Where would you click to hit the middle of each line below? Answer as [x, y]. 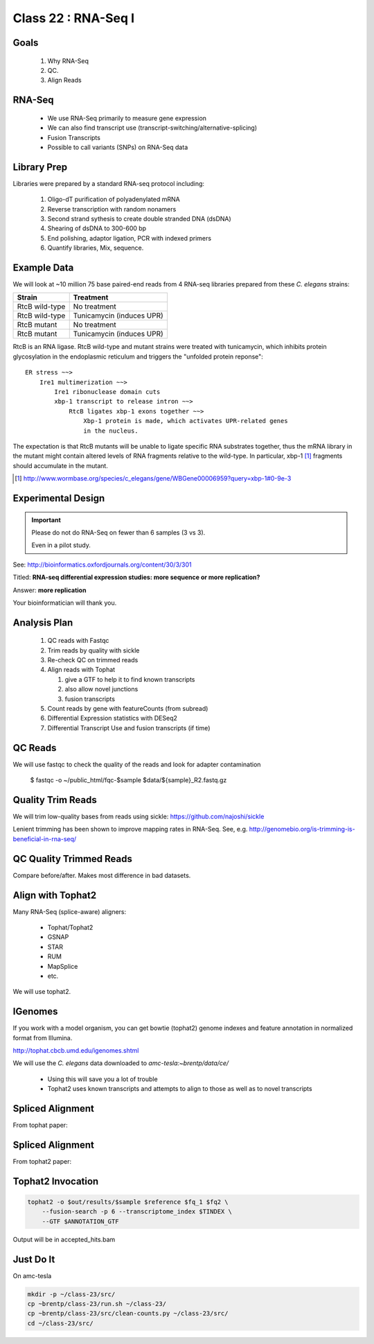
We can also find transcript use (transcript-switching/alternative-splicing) [152, 128]
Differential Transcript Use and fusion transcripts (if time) [129, 727]
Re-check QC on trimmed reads [93, 660]
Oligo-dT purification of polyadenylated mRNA [114, 199]
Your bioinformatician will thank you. [65, 603]
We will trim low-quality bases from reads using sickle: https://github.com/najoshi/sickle [139, 817]
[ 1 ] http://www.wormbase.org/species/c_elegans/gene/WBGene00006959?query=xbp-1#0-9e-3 [153, 479]
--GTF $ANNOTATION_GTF [80, 1221]
